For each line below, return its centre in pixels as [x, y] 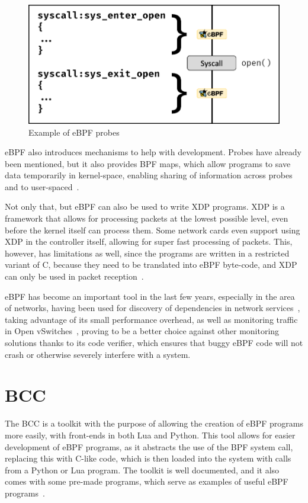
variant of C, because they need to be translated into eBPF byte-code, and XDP [151, 265]
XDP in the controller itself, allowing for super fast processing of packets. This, [149, 241]
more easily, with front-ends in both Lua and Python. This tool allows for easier [150, 435]
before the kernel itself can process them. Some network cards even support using [153, 230]
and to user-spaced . [42, 186]
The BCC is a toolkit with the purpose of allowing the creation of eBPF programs [154, 423]
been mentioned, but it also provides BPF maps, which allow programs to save [148, 163]
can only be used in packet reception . [74, 276]
